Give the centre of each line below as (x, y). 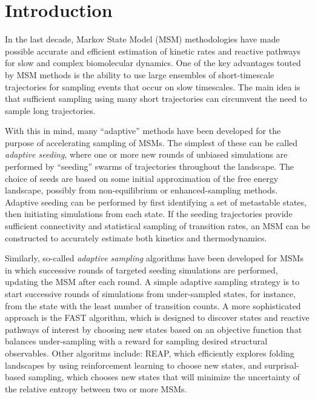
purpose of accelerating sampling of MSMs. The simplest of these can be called (151, 142)
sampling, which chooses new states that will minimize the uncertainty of (164, 377)
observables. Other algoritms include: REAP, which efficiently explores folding (150, 353)
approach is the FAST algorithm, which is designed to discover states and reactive (157, 317)
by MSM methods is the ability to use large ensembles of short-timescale (140, 74)
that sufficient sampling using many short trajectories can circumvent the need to (156, 99)
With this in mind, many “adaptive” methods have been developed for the (143, 131)
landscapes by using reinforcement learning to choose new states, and (134, 365)
